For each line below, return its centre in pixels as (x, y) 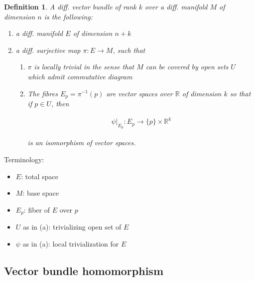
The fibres (43, 93)
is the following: (68, 16)
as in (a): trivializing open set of (72, 227)
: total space (40, 176)
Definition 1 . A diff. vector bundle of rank (70, 6)
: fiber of (37, 209)
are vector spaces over (139, 93)
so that (240, 93)
